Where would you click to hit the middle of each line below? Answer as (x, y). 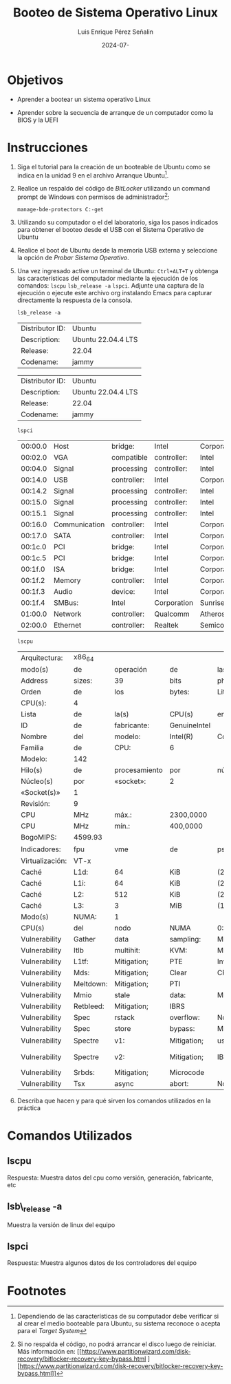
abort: (179, 1083)
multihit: (128, 950)
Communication (79, 524)
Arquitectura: (42, 657)
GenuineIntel (190, 725)
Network (68, 614)
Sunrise (212, 602)
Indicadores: (41, 849)
